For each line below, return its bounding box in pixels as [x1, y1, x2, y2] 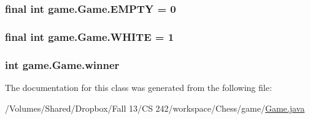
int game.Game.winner [5, 57, 120, 72]
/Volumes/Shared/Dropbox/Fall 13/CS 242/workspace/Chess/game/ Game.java [5, 101, 305, 114]
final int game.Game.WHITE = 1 [5, 29, 174, 44]
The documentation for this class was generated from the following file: [5, 81, 272, 93]
